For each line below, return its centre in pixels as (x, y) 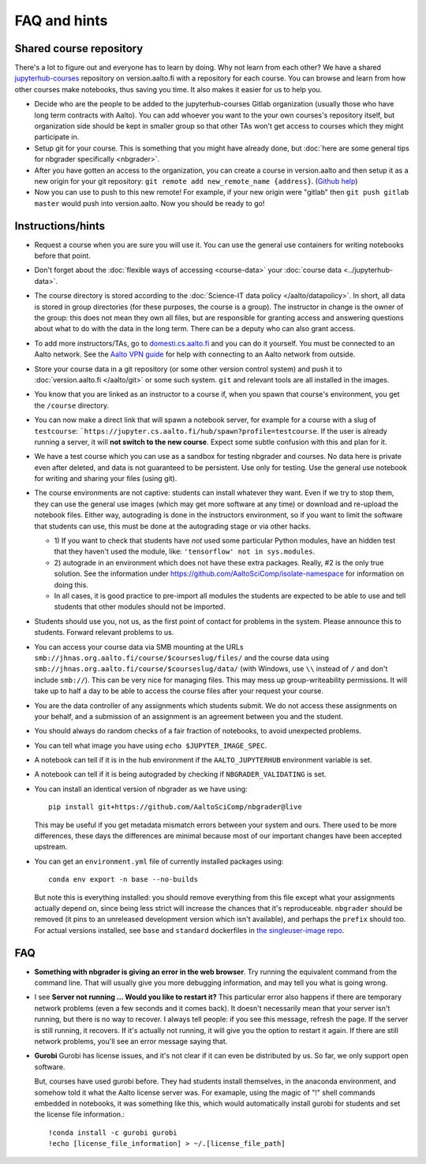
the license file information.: (80, 1114)
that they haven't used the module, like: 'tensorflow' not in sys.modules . (185, 551)
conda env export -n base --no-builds (123, 880)
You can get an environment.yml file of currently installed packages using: (159, 861)
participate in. (57, 137)
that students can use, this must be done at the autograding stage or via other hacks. (173, 526)
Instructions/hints (60, 226)
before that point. (62, 256)
